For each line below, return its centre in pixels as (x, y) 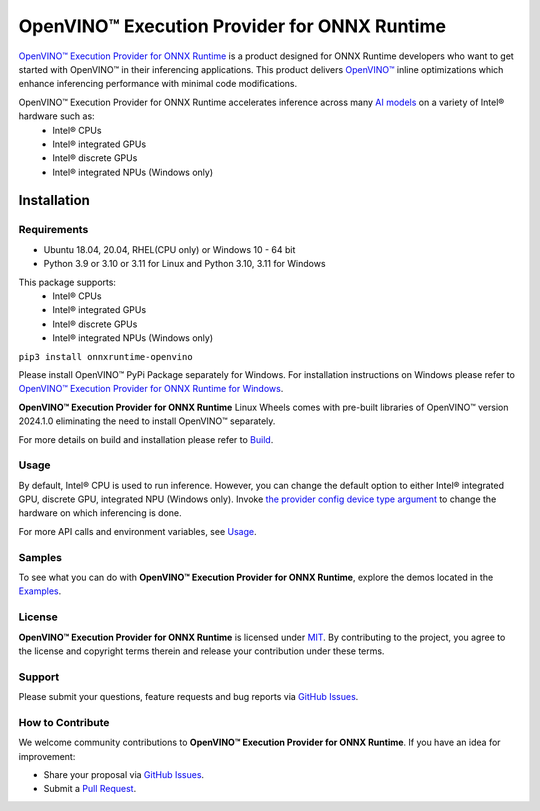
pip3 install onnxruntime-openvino (106, 356)
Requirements (53, 230)
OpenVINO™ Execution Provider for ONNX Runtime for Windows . (151, 389)
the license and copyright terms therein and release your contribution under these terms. (201, 651)
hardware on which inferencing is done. (100, 513)
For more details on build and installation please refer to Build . (146, 439)
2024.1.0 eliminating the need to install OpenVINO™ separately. (147, 421)
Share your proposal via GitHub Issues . (124, 774)
